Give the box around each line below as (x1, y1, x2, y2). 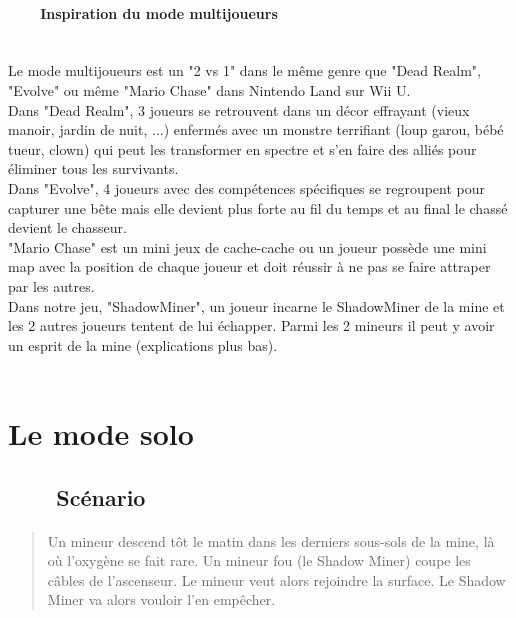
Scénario (56, 481, 146, 512)
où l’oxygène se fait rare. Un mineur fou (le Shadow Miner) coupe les (47, 550, 471, 571)
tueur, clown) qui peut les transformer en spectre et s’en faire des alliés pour (8, 138, 477, 159)
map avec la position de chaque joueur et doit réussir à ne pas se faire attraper (8, 256, 491, 277)
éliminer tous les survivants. (8, 158, 179, 179)
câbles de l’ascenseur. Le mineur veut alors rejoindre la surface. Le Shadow (47, 569, 506, 590)
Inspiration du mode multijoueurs (40, 2, 278, 23)
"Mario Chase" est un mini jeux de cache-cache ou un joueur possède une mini (8, 236, 487, 257)
